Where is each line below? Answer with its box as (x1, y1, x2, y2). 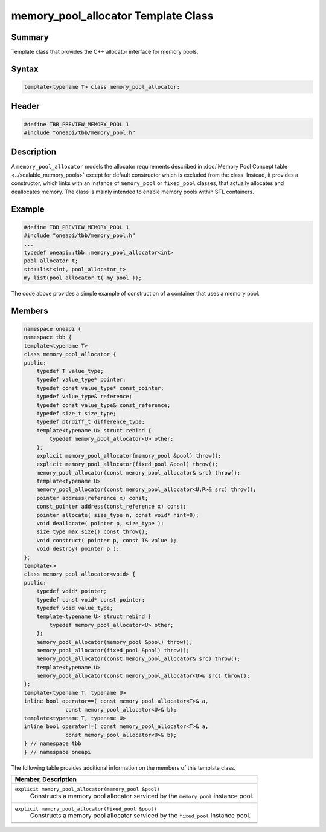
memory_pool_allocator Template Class (11, 9, 214, 22)
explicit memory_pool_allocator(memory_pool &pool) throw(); (36, 452, 222, 459)
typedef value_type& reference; (36, 393, 133, 400)
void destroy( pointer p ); (36, 545, 120, 553)
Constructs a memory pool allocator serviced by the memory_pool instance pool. (30, 791, 254, 800)
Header (11, 101, 40, 111)
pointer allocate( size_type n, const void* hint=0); (36, 512, 199, 518)
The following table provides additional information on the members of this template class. (11, 764, 235, 771)
